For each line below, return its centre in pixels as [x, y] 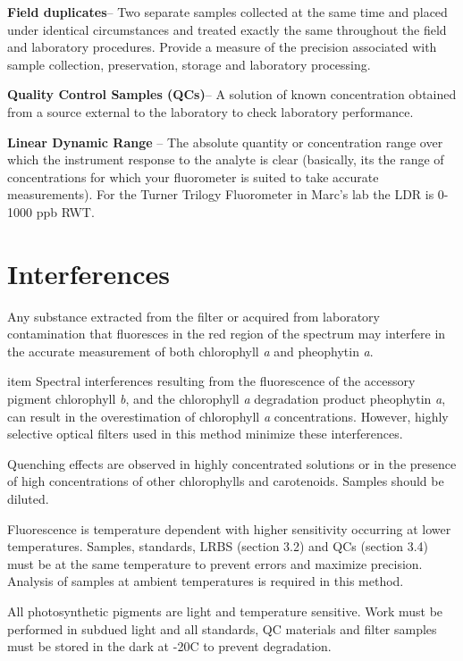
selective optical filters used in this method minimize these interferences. [205, 434]
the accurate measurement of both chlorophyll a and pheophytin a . [190, 351]
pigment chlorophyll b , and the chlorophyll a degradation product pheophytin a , [227, 399]
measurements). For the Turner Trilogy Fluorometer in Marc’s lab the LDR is [221, 194]
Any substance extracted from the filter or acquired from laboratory [194, 316]
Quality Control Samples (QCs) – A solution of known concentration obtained [232, 94]
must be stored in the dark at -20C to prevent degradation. [169, 646]
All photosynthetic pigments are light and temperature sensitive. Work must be [225, 611]
